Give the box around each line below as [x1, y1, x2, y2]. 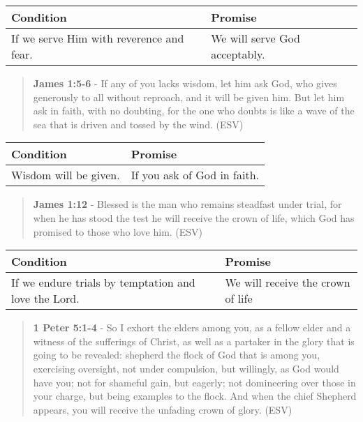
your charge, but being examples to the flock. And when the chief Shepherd [33, 389, 357, 403]
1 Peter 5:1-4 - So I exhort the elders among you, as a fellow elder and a [33, 320, 351, 335]
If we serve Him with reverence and [11, 30, 184, 46]
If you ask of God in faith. [131, 167, 260, 183]
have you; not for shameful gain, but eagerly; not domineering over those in [33, 375, 356, 389]
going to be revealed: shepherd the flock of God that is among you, [33, 347, 320, 362]
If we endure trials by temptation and [11, 274, 195, 291]
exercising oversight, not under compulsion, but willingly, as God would [33, 361, 339, 375]
